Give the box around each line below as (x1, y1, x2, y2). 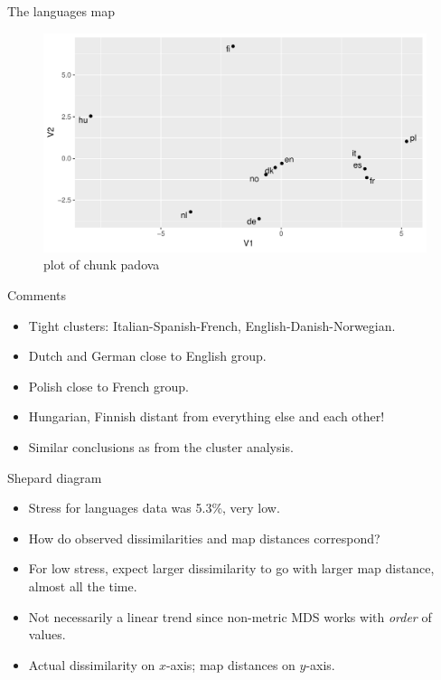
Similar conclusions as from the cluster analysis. (28, 437, 294, 456)
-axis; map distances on (165, 655, 296, 674)
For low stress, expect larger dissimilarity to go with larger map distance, (28, 559, 435, 578)
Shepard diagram (7, 467, 102, 486)
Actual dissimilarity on (28, 655, 155, 674)
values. (28, 625, 66, 644)
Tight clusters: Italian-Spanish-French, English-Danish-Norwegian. (28, 316, 396, 335)
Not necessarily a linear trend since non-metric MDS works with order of (28, 607, 432, 626)
